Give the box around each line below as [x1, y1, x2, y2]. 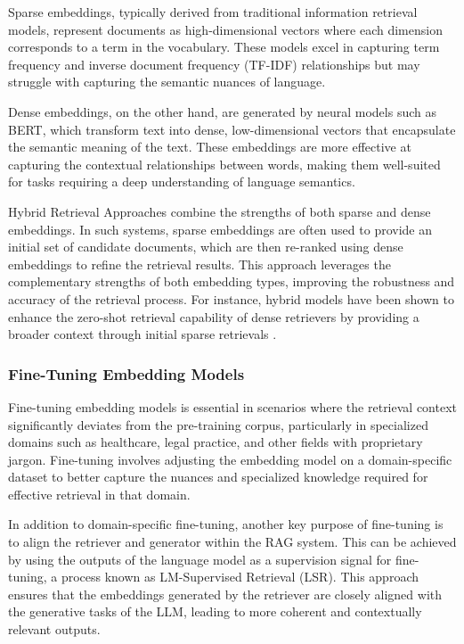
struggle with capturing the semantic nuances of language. [8, 72, 326, 91]
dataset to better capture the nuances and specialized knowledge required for [8, 467, 428, 486]
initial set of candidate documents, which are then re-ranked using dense [8, 237, 403, 256]
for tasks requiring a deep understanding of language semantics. [8, 172, 355, 191]
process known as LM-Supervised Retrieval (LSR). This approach [61, 567, 419, 586]
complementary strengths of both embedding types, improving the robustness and [8, 272, 455, 291]
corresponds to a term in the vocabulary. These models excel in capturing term [8, 37, 440, 56]
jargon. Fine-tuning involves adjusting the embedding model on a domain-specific [8, 450, 452, 468]
